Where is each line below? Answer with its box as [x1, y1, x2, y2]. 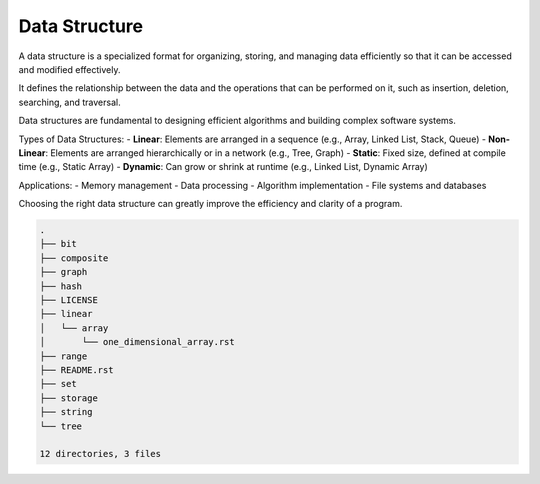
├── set [39, 378, 77, 390]
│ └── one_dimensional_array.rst [39, 336, 235, 348]
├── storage [39, 392, 99, 404]
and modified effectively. [18, 63, 121, 75]
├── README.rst [39, 364, 114, 375]
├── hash [39, 280, 83, 292]
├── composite [39, 252, 109, 264]
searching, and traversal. [18, 96, 121, 108]
